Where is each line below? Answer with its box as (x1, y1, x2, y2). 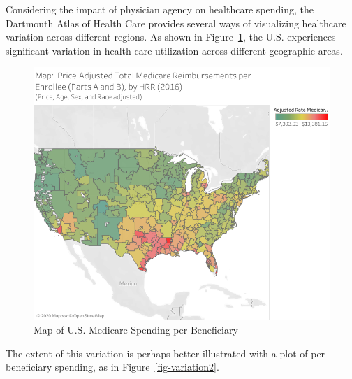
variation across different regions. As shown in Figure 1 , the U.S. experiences (6, 29, 336, 44)
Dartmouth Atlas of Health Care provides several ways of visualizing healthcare (6, 15, 346, 30)
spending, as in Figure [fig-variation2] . (54, 359, 219, 374)
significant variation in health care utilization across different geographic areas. (6, 43, 343, 57)
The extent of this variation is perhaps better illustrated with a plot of (6, 345, 308, 360)
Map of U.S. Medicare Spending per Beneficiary (34, 322, 238, 337)
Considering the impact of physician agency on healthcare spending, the (6, 2, 314, 16)
